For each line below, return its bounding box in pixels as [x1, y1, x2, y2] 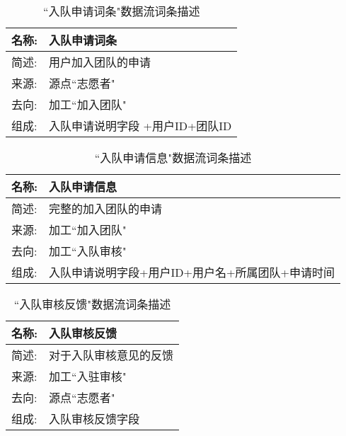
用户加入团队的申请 [49, 54, 151, 70]
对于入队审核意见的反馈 [49, 347, 174, 363]
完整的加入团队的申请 [49, 200, 163, 217]
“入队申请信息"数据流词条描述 [94, 149, 252, 166]
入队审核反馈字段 [49, 411, 140, 427]
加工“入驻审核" [49, 368, 127, 384]
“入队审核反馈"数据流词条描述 [13, 296, 171, 312]
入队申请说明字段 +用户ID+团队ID [49, 117, 232, 134]
